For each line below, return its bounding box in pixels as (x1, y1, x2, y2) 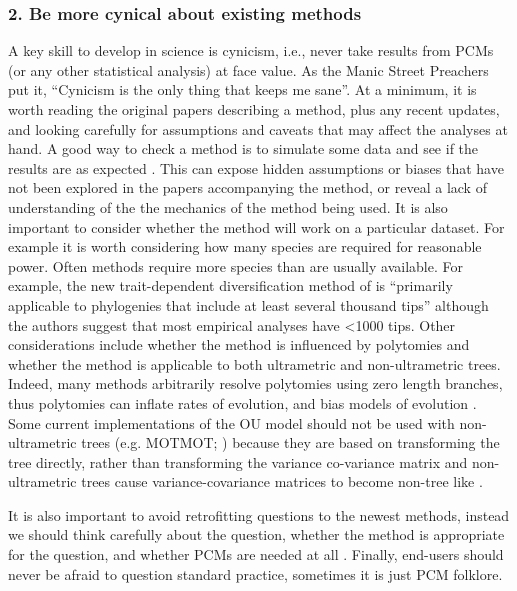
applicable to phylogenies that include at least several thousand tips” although (8, 294, 489, 315)
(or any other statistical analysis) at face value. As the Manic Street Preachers (8, 59, 489, 80)
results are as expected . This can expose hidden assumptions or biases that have (8, 157, 504, 178)
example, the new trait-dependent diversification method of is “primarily (8, 275, 453, 296)
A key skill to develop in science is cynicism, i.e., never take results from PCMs (8, 40, 494, 61)
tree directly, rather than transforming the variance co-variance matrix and (8, 451, 468, 472)
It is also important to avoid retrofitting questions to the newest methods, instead (8, 504, 510, 525)
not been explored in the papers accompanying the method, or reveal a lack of (8, 177, 487, 198)
